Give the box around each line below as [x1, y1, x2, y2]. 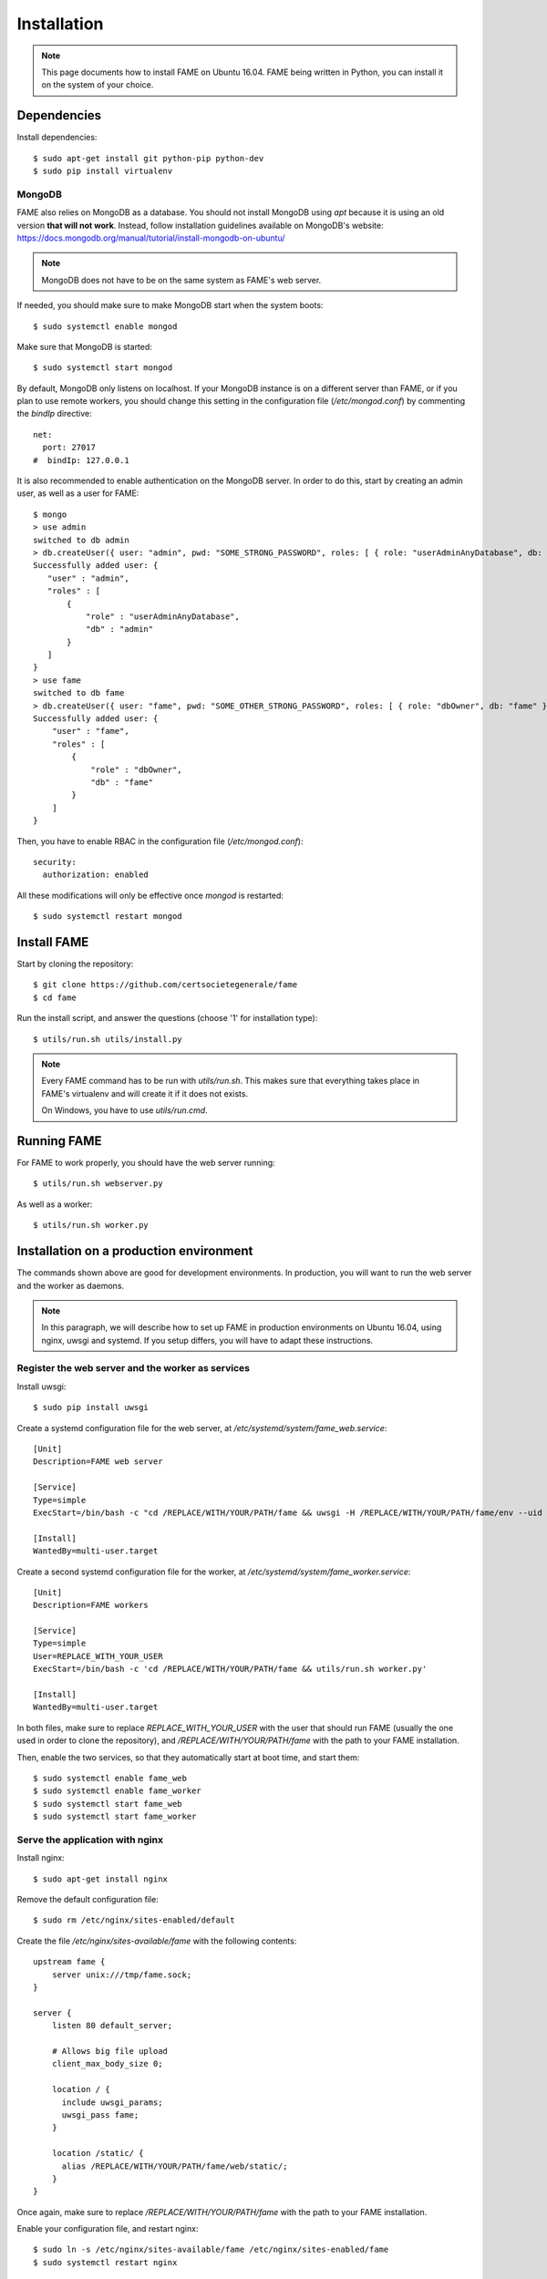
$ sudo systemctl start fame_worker [33, 1811, 197, 1822]
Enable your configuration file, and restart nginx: [16, 2223, 199, 2234]
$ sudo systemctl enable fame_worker [33, 1786, 202, 1796]
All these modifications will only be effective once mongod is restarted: [16, 890, 284, 901]
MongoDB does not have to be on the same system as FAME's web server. [41, 274, 322, 285]
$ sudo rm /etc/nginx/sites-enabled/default [33, 1915, 236, 1925]
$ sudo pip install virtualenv [33, 166, 173, 177]
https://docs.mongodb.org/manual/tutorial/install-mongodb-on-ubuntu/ [16, 232, 286, 243]
